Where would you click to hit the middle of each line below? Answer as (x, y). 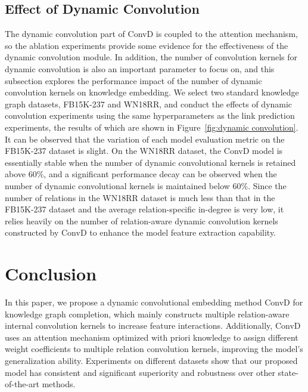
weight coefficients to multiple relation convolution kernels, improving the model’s (154, 349)
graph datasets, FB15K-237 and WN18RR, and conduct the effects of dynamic (149, 104)
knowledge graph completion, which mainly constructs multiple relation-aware (147, 314)
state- (288, 372)
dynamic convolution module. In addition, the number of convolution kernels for (151, 57)
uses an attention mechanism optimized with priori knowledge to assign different (152, 337)
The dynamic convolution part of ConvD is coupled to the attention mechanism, (151, 34)
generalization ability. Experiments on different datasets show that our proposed (151, 360)
